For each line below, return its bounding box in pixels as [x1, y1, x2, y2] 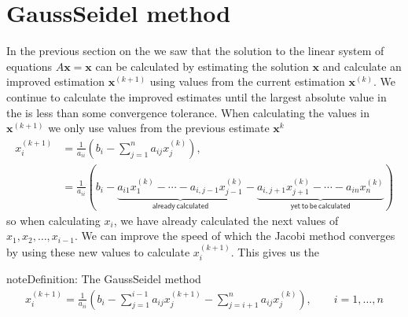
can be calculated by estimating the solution [95, 57, 309, 74]
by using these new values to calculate [6, 243, 190, 260]
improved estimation [6, 73, 105, 90]
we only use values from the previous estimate [48, 120, 270, 136]
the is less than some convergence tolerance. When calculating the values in [6, 104, 370, 120]
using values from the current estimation [149, 73, 345, 90]
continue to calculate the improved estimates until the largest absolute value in [6, 88, 387, 105]
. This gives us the [230, 243, 320, 260]
